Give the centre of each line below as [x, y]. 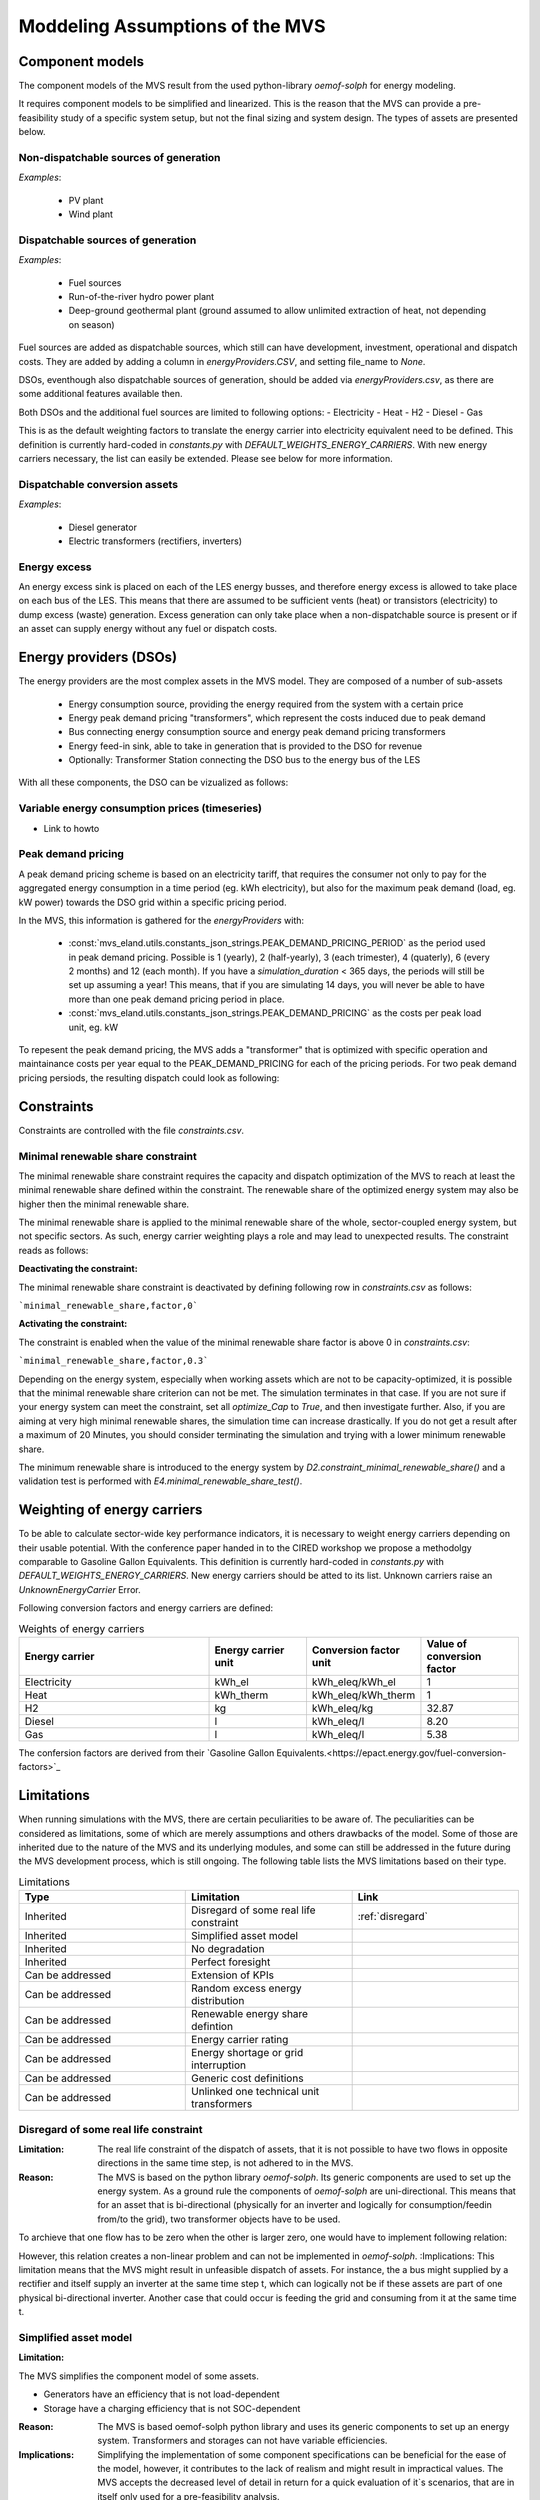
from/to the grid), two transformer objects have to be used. [219, 2219]
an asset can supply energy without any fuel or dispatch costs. [148, 629]
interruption [219, 2065]
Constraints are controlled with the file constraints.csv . [131, 1130]
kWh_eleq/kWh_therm [363, 1695]
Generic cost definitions [247, 2078]
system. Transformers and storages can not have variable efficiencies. [242, 2441]
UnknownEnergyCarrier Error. [79, 1589]
